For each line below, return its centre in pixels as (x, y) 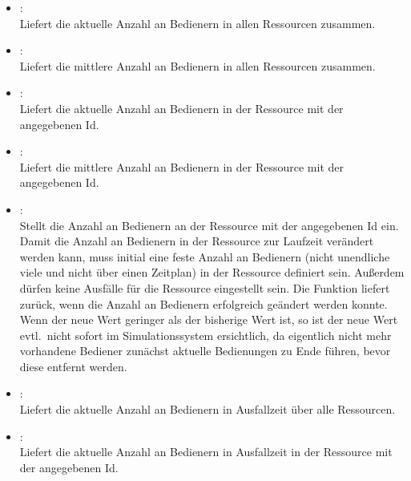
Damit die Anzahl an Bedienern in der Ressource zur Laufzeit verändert (197, 241)
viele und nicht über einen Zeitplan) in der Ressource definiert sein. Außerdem (212, 272)
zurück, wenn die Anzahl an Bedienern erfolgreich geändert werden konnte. (203, 303)
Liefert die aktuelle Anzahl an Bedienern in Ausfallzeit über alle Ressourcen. (208, 409)
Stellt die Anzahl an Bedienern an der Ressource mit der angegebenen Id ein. (209, 225)
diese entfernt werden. (73, 366)
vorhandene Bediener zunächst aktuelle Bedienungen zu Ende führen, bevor (205, 351)
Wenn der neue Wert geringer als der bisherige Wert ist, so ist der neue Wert (209, 319)
